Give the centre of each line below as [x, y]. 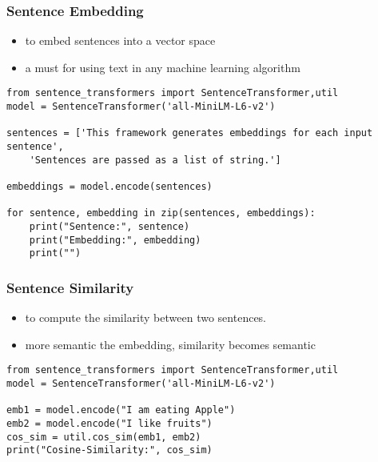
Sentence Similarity [70, 287]
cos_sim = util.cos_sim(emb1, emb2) [104, 437]
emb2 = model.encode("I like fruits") [109, 423]
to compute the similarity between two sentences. [146, 317]
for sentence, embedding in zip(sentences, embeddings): [161, 213]
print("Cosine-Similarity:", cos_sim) [109, 450]
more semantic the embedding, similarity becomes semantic [170, 344]
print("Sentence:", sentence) [109, 226]
